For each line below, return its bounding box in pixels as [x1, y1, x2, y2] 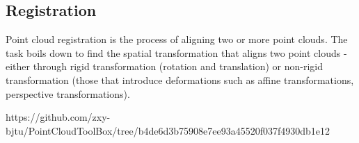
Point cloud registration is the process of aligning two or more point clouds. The [6, 32, 348, 47]
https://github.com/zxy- [6, 110, 111, 124]
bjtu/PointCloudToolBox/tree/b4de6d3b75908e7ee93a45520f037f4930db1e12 [6, 123, 330, 137]
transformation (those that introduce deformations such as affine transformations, [6, 72, 354, 87]
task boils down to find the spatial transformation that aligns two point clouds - [6, 45, 347, 60]
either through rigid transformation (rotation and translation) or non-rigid [6, 59, 324, 74]
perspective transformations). [6, 86, 130, 101]
